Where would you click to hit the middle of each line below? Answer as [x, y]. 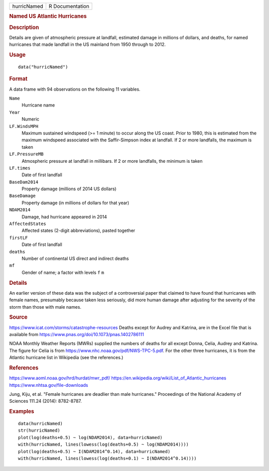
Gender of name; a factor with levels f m [63, 272]
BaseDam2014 [24, 182]
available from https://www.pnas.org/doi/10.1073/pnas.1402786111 [77, 335]
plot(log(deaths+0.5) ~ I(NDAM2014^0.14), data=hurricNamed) [94, 451]
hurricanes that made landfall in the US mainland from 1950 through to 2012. [88, 44]
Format [18, 79]
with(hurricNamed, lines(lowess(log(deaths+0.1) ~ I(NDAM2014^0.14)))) [107, 459]
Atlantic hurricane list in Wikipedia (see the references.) [66, 357]
